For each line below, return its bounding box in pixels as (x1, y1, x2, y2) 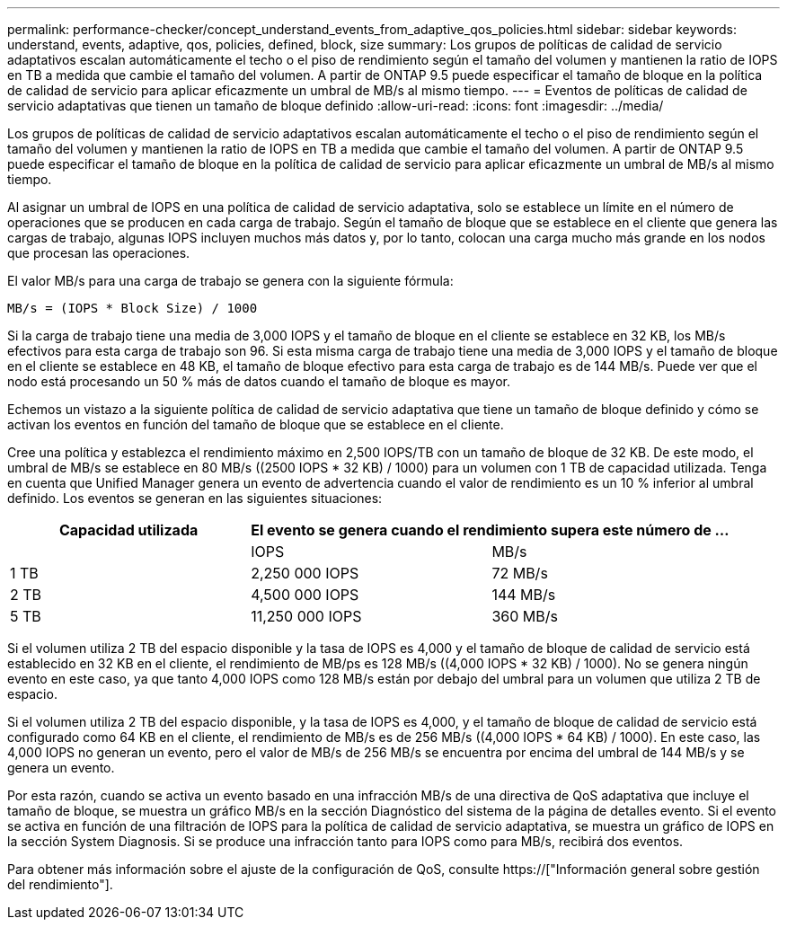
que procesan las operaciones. (7, 245, 190, 260)
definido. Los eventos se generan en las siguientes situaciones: (7, 490, 383, 506)
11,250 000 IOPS (251, 607, 362, 625)
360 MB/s (491, 607, 558, 625)
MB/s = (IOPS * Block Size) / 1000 (7, 301, 258, 315)
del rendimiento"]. (7, 877, 113, 892)
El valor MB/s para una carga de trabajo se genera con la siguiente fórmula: (7, 273, 454, 288)
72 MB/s (491, 564, 548, 582)
